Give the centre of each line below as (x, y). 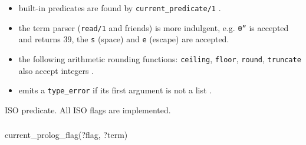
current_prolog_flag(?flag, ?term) (66, 135)
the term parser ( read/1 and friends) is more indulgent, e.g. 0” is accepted (154, 27)
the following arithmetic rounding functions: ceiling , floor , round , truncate (160, 58)
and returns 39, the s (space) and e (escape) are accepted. (124, 39)
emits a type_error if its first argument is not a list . (115, 90)
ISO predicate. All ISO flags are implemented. (88, 109)
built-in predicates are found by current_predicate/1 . (120, 8)
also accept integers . (56, 70)
